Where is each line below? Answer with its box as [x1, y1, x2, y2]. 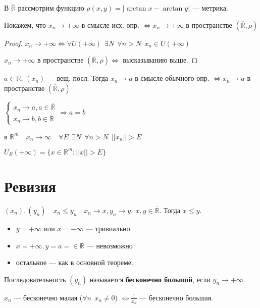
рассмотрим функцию [18, 3, 84, 13]
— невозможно [86, 240, 133, 250]
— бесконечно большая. [139, 292, 214, 302]
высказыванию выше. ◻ [123, 55, 198, 65]
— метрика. [192, 3, 228, 13]
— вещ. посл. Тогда [47, 73, 109, 83]
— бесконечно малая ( [14, 292, 83, 302]
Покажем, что [4, 19, 46, 30]
